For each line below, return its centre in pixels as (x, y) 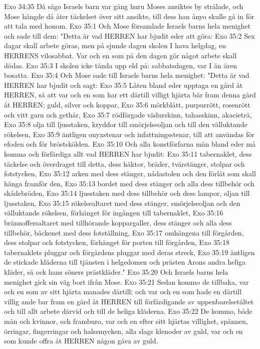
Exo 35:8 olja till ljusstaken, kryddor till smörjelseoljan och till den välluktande (126, 124)
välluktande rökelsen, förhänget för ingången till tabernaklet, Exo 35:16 (114, 213)
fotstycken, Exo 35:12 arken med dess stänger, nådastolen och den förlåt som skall (130, 173)
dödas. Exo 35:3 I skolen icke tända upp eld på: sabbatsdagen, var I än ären (120, 65)
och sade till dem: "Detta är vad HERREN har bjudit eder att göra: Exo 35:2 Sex (129, 35)
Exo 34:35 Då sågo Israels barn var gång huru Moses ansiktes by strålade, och (124, 6)
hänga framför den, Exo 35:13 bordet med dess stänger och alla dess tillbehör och (129, 183)
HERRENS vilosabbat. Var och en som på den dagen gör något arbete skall (120, 55)
